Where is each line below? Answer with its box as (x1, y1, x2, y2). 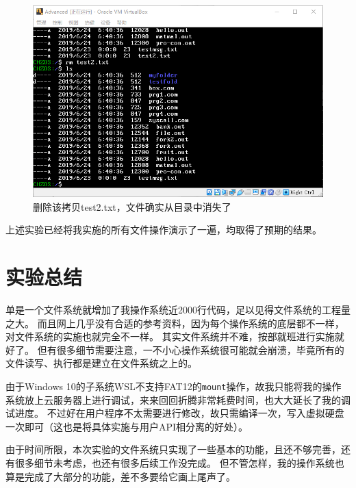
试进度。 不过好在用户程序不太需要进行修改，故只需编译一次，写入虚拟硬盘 (5, 406, 344, 420)
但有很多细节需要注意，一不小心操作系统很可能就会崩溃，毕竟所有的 (37, 342, 344, 357)
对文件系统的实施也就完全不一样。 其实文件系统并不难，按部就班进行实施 (5, 329, 335, 344)
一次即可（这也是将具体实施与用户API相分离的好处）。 (5, 419, 249, 433)
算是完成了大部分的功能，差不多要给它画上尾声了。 (5, 469, 236, 483)
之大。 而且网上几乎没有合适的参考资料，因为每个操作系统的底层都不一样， (5, 316, 344, 330)
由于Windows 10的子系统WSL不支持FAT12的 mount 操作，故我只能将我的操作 (5, 378, 342, 393)
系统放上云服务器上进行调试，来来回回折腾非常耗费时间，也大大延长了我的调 (5, 392, 351, 407)
